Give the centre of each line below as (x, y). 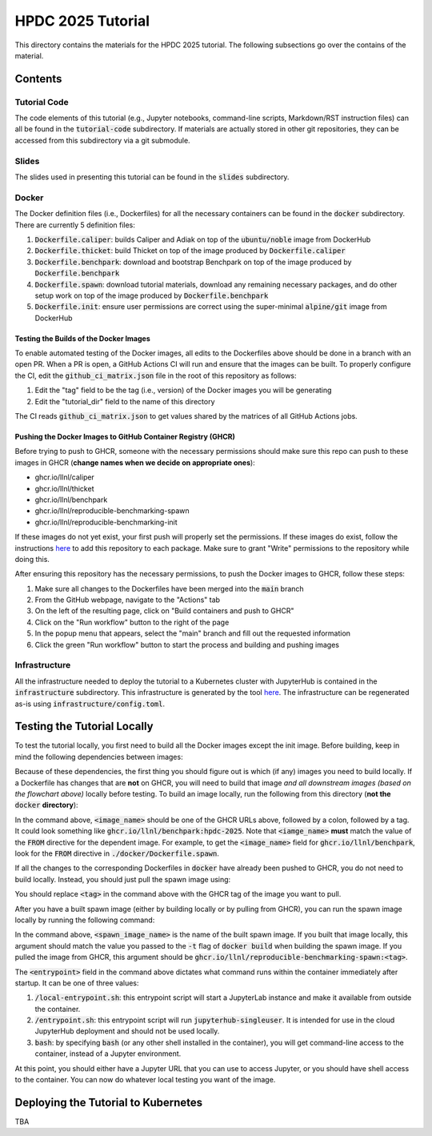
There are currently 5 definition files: (75, 225)
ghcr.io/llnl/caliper (65, 477)
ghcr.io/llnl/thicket (64, 488)
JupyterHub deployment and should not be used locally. (127, 1031)
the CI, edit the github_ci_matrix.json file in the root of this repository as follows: (156, 375)
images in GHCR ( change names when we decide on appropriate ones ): (135, 462)
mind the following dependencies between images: (99, 757)
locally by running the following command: (85, 920)
